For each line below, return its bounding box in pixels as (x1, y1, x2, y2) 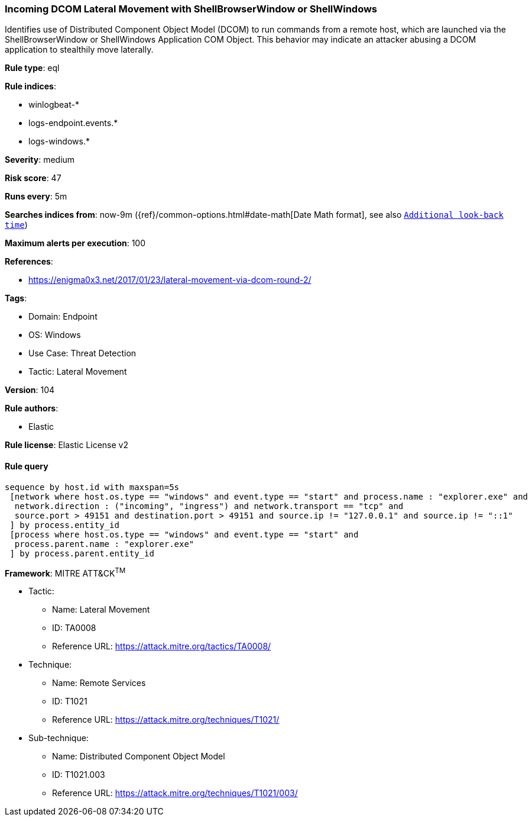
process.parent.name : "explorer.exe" (14, 539, 194, 549)
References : (5, 256, 53, 267)
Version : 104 (5, 385, 55, 395)
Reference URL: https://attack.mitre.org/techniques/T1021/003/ (52, 788, 298, 799)
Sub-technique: (28, 733, 89, 743)
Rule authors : (5, 403, 59, 414)
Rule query (5, 461, 48, 471)
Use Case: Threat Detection (28, 348, 137, 359)
